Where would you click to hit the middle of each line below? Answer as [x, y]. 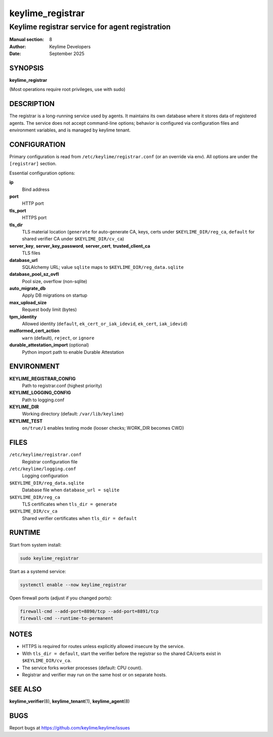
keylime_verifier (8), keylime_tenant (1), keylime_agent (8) [70, 701]
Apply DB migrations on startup [55, 295]
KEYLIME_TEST [26, 421]
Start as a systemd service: [38, 571]
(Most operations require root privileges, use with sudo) [67, 89]
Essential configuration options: [42, 173]
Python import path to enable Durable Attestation [73, 352]
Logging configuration [45, 476]
